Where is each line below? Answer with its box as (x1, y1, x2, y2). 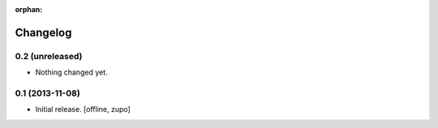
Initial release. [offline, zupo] (35, 105, 131, 114)
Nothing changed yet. (35, 67, 109, 77)
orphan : (15, 5, 43, 14)
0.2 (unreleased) (15, 50, 83, 62)
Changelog (15, 25, 72, 40)
